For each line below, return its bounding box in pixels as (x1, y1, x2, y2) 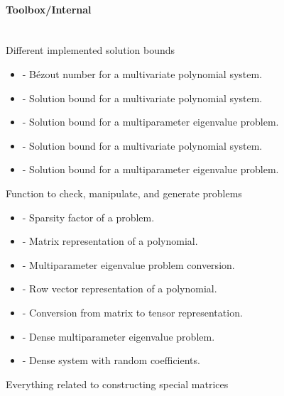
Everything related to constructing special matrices (6, 376, 229, 391)
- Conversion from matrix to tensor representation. (22, 304, 243, 319)
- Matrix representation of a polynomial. (22, 233, 198, 248)
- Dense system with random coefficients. (22, 353, 200, 368)
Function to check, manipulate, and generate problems (6, 185, 242, 200)
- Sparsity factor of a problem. (22, 209, 155, 224)
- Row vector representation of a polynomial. (22, 281, 217, 296)
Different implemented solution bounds (6, 43, 175, 57)
